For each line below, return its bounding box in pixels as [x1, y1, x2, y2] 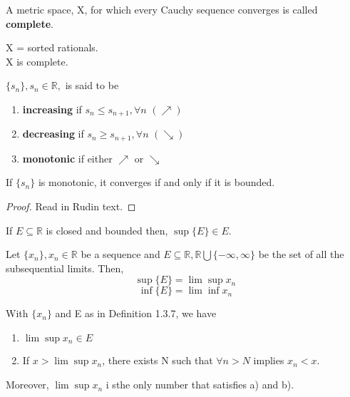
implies [253, 353, 284, 368]
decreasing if [22, 126, 84, 141]
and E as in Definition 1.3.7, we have [55, 306, 217, 321]
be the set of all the [258, 247, 344, 262]
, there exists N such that [102, 353, 213, 368]
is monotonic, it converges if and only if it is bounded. [38, 175, 275, 190]
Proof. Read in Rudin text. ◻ [6, 199, 136, 214]
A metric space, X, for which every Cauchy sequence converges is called [6, 2, 318, 16]
